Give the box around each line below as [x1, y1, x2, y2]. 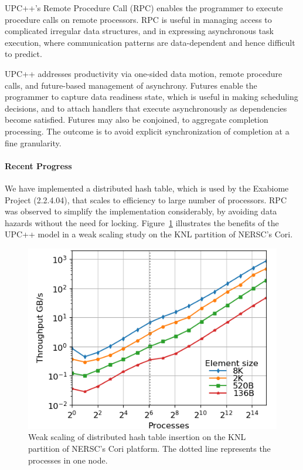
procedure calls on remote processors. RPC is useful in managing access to [5, 13, 272, 25]
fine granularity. [5, 136, 62, 149]
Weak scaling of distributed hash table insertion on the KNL [28, 431, 246, 443]
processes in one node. [28, 454, 108, 466]
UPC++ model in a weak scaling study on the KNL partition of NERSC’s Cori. [5, 228, 293, 240]
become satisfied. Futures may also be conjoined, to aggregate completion [5, 113, 268, 126]
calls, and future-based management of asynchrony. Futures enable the [5, 79, 257, 91]
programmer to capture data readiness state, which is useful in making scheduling [5, 90, 298, 103]
